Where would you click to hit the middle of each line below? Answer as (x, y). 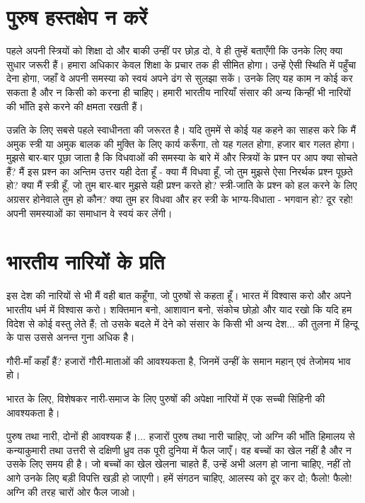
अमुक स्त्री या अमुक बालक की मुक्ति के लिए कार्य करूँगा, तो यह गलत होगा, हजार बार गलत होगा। (181, 143)
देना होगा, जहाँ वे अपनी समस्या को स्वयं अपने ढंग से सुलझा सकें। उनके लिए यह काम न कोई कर (180, 78)
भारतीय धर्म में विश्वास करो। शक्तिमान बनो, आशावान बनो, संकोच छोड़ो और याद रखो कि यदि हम (179, 309)
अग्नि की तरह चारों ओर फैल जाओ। (71, 491)
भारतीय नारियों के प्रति (86, 261)
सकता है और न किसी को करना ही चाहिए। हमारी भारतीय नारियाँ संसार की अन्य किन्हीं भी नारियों (179, 92)
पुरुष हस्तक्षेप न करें (77, 17)
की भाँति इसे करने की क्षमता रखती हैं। (75, 106)
